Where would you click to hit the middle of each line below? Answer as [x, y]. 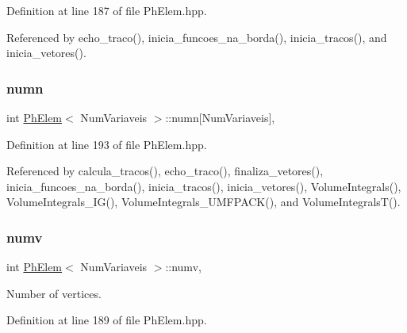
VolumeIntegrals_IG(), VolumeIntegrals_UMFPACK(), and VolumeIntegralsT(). [203, 202]
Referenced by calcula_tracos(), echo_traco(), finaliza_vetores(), [165, 171]
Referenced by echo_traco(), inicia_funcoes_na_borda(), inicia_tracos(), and [197, 37]
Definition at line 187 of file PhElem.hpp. [107, 10]
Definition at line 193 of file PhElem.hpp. [107, 144]
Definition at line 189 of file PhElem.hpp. [107, 320]
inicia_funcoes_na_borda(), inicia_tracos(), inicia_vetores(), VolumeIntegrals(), [204, 186]
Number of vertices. [54, 293]
